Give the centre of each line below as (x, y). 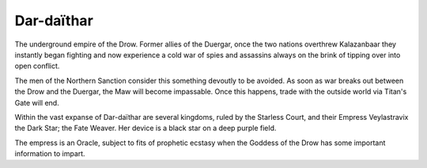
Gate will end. (37, 103)
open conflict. (37, 66)
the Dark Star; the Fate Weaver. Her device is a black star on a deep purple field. (145, 128)
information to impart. (50, 154)
